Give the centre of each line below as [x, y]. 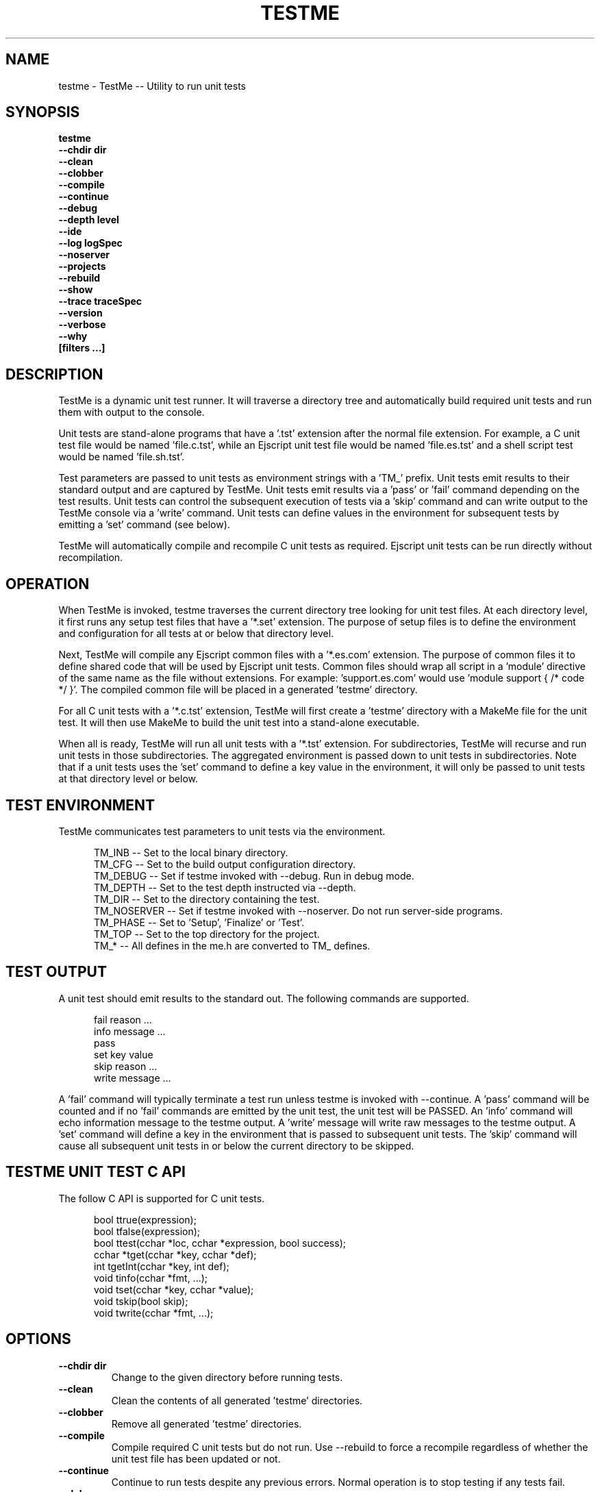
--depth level [89, 220]
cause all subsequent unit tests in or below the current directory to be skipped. [236, 1145]
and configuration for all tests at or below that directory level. [196, 634]
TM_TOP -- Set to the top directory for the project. [207, 934]
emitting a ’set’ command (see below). [144, 525]
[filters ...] [82, 348]
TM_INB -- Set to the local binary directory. [191, 852]
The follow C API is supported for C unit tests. [162, 1198]
